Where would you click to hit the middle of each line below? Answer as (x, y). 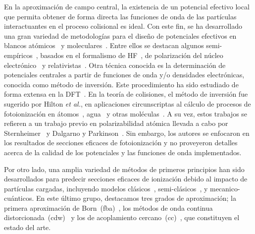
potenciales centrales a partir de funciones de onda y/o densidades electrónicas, (124, 75)
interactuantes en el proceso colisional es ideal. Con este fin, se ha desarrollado (123, 26)
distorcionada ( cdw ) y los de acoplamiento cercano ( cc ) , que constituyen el (122, 217)
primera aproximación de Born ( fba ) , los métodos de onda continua (108, 207)
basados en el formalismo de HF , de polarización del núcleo (132, 55)
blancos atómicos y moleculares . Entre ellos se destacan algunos (104, 45)
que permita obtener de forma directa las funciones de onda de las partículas (120, 16)
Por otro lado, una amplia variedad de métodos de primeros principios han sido (124, 169)
